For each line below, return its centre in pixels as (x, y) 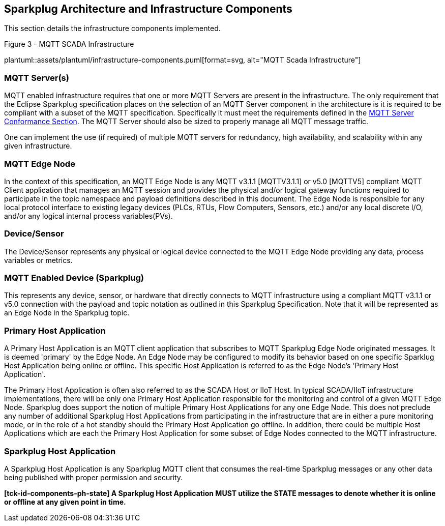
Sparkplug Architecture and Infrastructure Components (148, 9)
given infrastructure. (38, 146)
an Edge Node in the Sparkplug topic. (67, 313)
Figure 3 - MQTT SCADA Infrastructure (69, 44)
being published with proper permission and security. (94, 477)
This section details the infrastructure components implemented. (112, 28)
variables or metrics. (38, 260)
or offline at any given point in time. (65, 502)
